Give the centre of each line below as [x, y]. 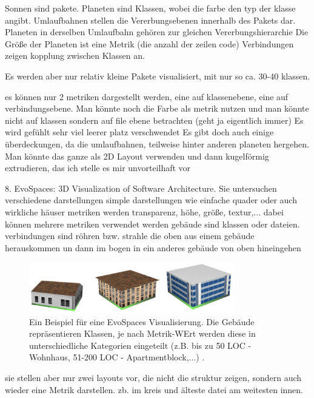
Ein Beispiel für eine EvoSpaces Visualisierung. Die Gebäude [142, 321]
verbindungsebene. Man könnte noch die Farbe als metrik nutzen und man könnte [157, 108]
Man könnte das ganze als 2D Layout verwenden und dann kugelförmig [137, 156]
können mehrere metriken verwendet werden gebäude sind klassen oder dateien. [152, 224]
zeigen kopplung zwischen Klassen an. [75, 56]
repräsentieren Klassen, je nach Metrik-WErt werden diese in [142, 333]
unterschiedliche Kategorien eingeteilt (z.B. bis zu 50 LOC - [140, 345]
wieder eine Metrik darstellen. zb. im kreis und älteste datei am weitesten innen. [154, 389]
